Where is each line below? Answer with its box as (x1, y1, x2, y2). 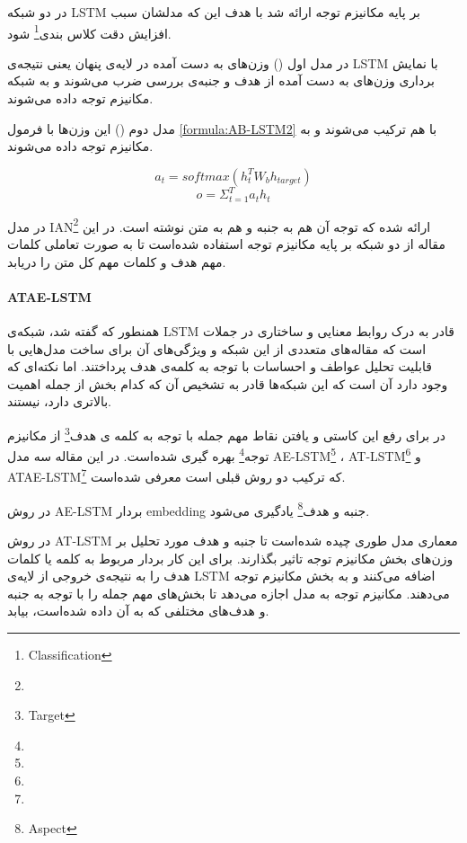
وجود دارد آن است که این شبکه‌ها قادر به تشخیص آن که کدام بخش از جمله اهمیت (7, 374, 448, 393)
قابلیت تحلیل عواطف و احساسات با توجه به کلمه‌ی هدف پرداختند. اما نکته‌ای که (7, 357, 432, 376)
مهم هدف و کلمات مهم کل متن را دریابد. (7, 252, 226, 271)
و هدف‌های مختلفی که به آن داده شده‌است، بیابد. (7, 601, 269, 620)
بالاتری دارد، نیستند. (7, 392, 112, 411)
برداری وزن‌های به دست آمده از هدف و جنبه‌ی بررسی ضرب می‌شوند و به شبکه (7, 71, 435, 90)
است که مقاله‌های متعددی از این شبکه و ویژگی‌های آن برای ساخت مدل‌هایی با (7, 339, 427, 358)
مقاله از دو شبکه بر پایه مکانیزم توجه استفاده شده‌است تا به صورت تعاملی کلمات (7, 235, 445, 253)
